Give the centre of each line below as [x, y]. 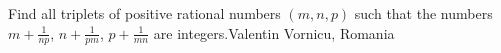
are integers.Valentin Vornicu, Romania [274, 32]
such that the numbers [423, 13]
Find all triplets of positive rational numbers [144, 13]
